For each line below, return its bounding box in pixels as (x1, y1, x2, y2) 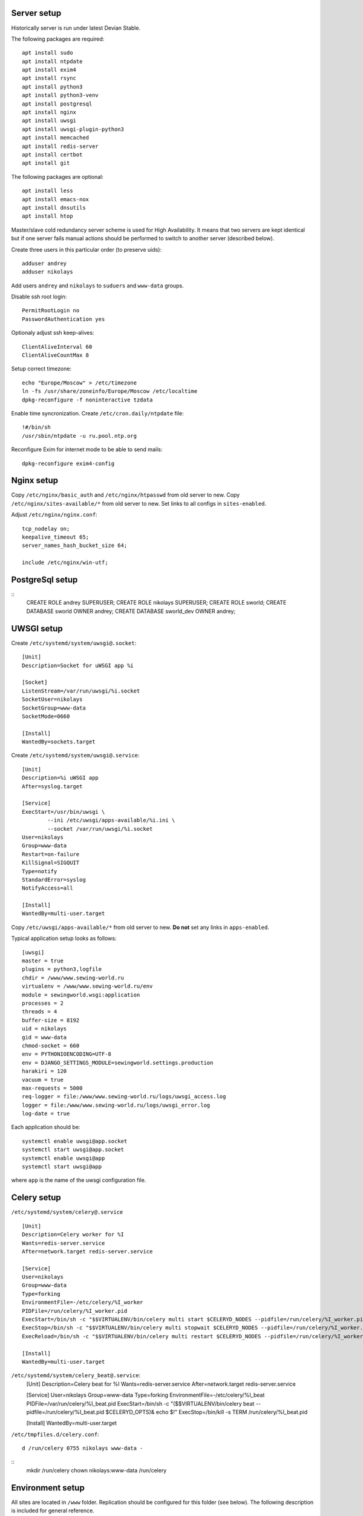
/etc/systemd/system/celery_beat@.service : (11, 1372, 141, 1379)
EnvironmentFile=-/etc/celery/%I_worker (22, 1299, 143, 1306)
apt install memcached (22, 134, 90, 141)
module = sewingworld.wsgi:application (22, 991, 140, 998)
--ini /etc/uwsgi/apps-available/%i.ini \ (47, 817, 175, 824)
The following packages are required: (11, 35, 105, 42)
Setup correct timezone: (11, 365, 72, 372)
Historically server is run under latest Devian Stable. (11, 24, 141, 32)
